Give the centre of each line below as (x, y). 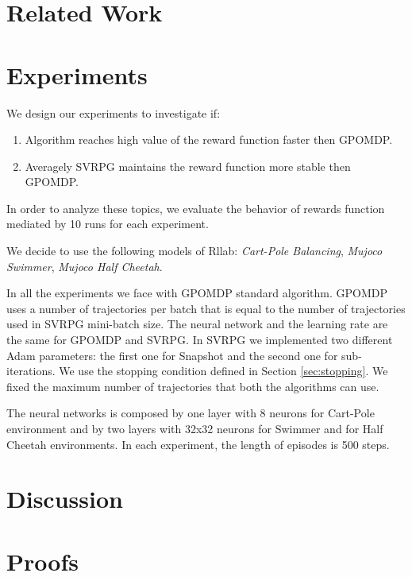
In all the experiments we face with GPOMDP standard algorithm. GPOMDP (197, 293)
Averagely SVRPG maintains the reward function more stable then (188, 166)
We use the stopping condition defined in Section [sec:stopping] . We (223, 371)
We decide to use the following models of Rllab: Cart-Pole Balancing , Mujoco (194, 251)
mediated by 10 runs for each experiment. (108, 224)
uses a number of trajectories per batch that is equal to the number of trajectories (206, 308)
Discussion (65, 499)
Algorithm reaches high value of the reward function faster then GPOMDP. (209, 139)
